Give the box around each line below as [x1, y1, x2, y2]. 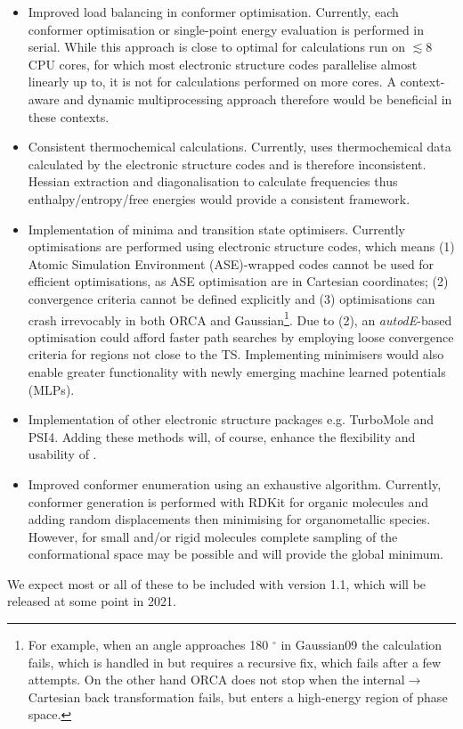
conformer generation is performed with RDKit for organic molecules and [28, 492, 429, 511]
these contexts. [28, 107, 110, 126]
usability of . [28, 445, 97, 463]
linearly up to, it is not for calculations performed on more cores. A [28, 72, 396, 91]
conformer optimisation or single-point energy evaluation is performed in [28, 20, 425, 38]
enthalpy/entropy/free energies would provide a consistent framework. [28, 189, 410, 208]
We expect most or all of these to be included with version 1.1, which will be [7, 574, 426, 593]
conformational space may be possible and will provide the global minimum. [28, 545, 444, 563]
